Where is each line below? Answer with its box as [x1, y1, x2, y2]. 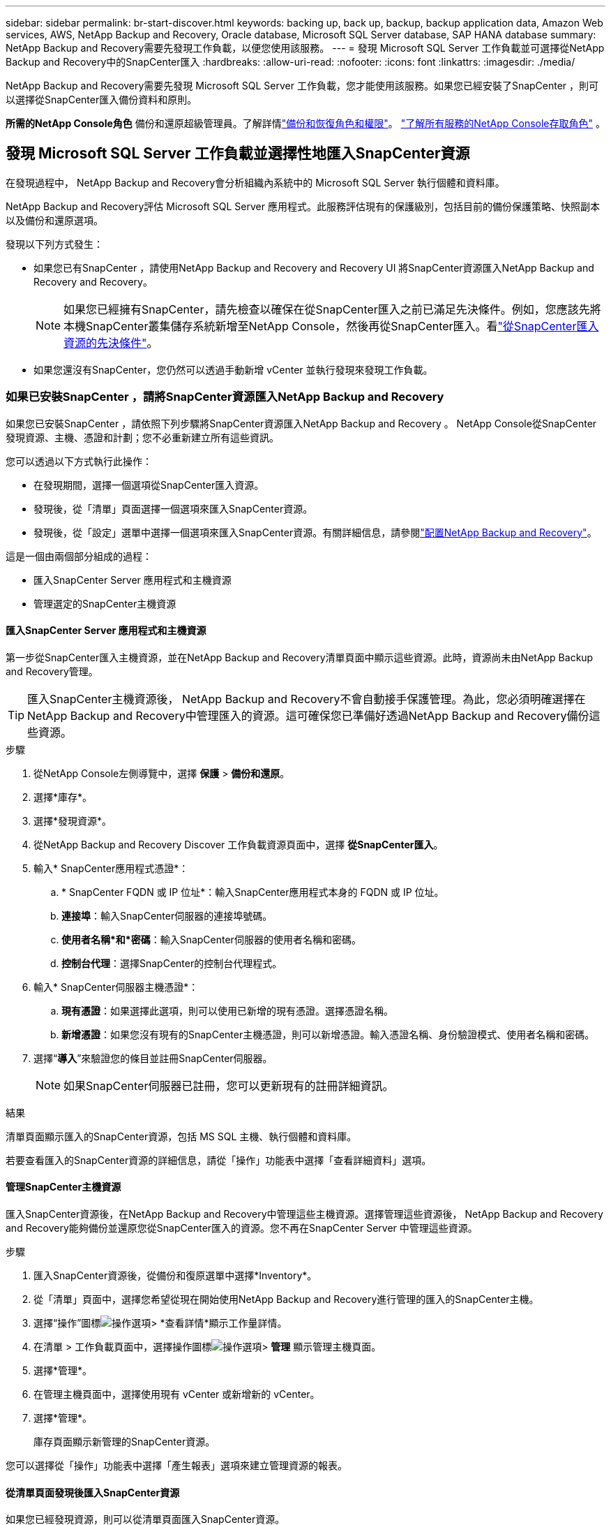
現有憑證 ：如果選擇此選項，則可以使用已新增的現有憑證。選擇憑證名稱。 [61, 1004, 393, 1017]
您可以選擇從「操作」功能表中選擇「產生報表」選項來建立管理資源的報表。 [6, 1459, 347, 1472]
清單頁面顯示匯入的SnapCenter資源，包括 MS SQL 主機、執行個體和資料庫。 [6, 1130, 357, 1142]
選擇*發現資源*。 [33, 814, 112, 827]
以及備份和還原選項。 [6, 214, 103, 226]
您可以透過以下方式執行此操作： [6, 455, 152, 467]
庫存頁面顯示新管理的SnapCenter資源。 [33, 1436, 216, 1448]
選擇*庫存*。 [33, 790, 93, 803]
